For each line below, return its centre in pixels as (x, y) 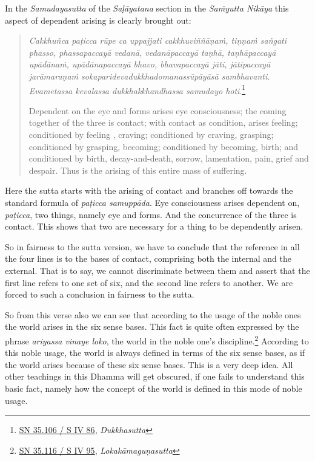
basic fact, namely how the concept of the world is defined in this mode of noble (154, 388)
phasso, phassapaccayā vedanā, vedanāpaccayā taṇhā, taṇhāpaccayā (152, 52)
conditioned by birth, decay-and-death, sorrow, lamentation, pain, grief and (169, 158)
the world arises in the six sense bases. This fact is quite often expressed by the (152, 326)
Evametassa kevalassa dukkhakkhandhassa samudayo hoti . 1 (137, 89)
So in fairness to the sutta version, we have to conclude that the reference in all (152, 246)
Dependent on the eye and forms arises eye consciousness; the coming (157, 110)
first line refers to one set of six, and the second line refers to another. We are (149, 282)
